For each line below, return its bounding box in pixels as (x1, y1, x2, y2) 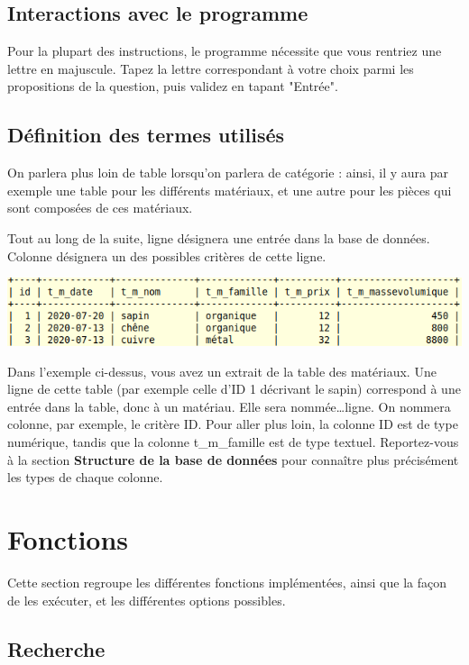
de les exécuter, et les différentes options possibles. (7, 590, 286, 609)
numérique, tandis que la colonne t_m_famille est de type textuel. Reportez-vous (7, 433, 459, 451)
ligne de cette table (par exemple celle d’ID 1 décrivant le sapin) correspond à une (7, 379, 461, 398)
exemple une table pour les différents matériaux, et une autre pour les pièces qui (7, 180, 452, 199)
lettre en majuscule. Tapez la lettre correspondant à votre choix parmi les (7, 59, 414, 77)
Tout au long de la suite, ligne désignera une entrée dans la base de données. (7, 228, 430, 247)
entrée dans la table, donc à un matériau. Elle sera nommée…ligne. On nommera (7, 396, 451, 415)
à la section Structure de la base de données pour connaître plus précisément (7, 450, 459, 469)
